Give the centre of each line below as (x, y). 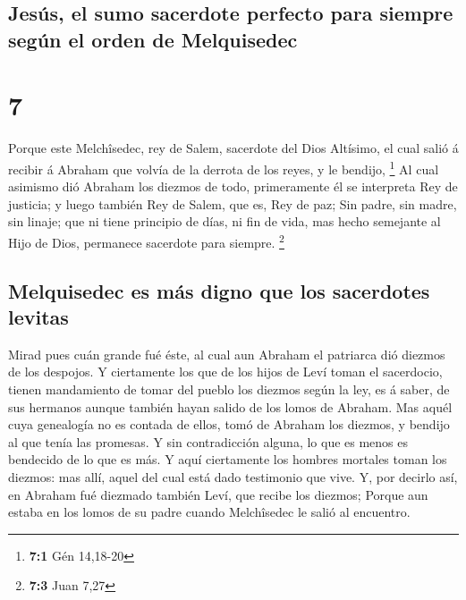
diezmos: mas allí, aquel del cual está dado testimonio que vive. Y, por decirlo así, (233, 476)
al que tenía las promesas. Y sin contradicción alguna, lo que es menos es (208, 441)
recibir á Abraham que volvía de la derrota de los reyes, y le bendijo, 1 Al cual (224, 167)
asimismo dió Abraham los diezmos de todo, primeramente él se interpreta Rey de (233, 186)
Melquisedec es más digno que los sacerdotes (219, 290)
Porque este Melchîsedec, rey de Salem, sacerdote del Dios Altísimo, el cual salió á (233, 148)
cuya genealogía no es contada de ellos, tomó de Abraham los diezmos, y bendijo (229, 424)
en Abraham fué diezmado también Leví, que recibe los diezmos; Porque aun (218, 494)
